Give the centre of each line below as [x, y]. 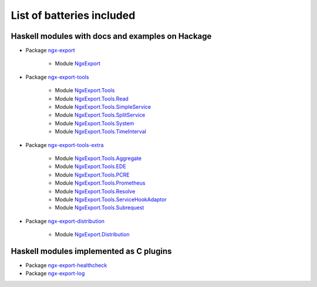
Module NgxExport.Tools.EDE [90, 166]
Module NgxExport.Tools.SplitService [100, 115]
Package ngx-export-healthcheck [66, 265]
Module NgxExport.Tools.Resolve [95, 191]
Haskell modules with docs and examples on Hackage [111, 36]
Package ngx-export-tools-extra [65, 145]
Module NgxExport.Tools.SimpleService [103, 107]
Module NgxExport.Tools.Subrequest [100, 208]
